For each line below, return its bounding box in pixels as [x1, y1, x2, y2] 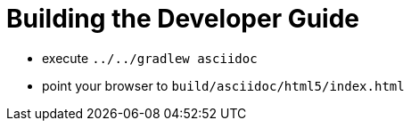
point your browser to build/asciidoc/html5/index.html [42, 77, 405, 93]
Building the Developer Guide [6, 4, 360, 34]
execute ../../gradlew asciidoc [42, 50, 258, 66]
